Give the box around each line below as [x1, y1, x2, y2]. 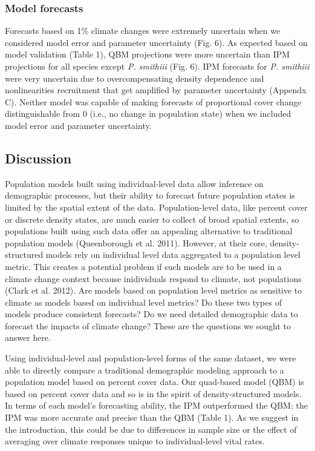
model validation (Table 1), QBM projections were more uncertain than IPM [5, 48, 290, 61]
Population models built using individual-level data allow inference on [5, 177, 264, 189]
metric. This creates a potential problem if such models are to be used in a [5, 260, 282, 272]
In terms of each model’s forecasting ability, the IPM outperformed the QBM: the [5, 399, 308, 412]
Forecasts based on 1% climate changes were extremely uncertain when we [5, 24, 281, 37]
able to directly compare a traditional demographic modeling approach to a [5, 363, 284, 376]
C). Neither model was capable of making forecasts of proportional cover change [5, 95, 302, 108]
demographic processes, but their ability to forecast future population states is [5, 189, 295, 202]
